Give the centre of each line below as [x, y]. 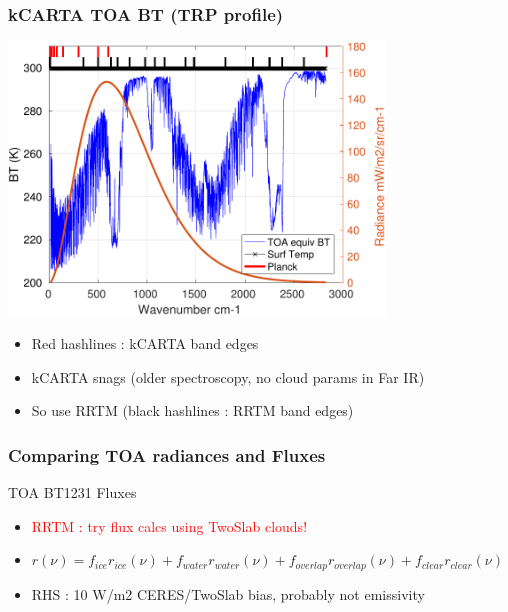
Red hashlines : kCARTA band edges [145, 343]
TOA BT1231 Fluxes [72, 492]
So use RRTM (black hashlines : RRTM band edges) [192, 410]
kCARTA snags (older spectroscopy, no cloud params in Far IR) [228, 376]
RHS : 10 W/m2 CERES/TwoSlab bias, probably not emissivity [228, 593]
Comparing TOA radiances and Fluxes [167, 454]
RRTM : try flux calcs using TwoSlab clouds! [169, 525]
